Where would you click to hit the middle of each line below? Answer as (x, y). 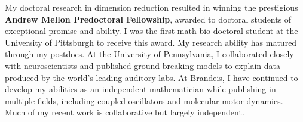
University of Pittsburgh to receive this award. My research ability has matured (151, 42)
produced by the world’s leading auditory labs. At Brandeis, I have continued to (151, 77)
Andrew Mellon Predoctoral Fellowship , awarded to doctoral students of (148, 19)
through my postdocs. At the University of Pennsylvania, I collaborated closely (149, 54)
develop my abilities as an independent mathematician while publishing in (140, 89)
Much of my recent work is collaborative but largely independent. (125, 112)
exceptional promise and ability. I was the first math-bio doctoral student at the (151, 31)
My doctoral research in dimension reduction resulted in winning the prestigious (151, 7)
